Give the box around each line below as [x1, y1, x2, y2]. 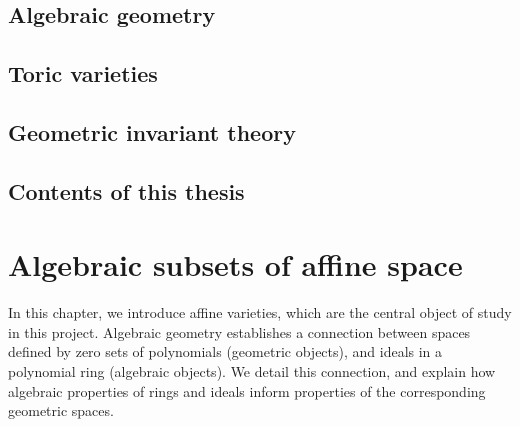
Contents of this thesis [8, 175, 245, 206]
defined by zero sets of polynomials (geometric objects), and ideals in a [8, 341, 443, 362]
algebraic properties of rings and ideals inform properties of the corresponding [8, 380, 486, 401]
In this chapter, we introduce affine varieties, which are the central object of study [8, 302, 512, 323]
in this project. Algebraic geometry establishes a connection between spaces [8, 321, 471, 342]
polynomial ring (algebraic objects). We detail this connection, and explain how [8, 361, 496, 382]
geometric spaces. [8, 400, 114, 421]
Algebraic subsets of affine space [8, 244, 463, 285]
